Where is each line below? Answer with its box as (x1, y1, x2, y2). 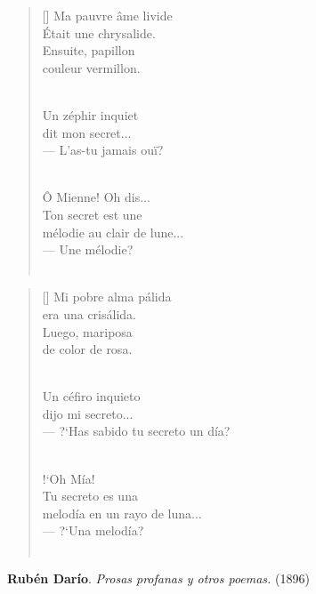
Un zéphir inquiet (42, 105, 139, 124)
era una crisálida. (42, 304, 136, 323)
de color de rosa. (42, 340, 133, 358)
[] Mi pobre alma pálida (42, 287, 172, 306)
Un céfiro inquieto (42, 387, 141, 405)
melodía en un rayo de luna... (42, 503, 202, 522)
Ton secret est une (42, 205, 142, 223)
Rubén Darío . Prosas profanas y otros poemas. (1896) (7, 568, 310, 587)
